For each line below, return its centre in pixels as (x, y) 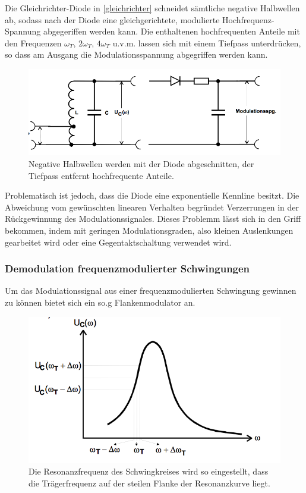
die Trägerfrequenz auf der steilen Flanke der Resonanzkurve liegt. (149, 483)
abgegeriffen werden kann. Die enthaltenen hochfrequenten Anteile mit (171, 31)
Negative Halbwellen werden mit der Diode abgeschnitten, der (141, 163)
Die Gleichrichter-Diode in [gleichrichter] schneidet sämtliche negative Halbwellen (152, 8)
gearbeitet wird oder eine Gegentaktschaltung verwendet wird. (118, 242)
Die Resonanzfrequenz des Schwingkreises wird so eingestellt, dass (149, 471)
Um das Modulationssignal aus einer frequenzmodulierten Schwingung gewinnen (151, 291)
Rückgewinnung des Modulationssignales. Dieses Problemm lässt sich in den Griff (153, 219)
